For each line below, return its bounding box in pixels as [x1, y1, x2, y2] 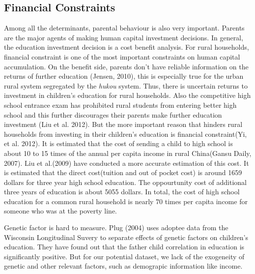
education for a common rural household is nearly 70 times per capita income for [4, 196, 248, 206]
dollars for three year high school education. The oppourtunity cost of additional [4, 177, 247, 187]
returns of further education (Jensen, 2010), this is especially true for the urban [4, 71, 244, 81]
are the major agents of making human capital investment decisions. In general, [4, 32, 243, 42]
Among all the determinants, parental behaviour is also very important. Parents [4, 23, 245, 33]
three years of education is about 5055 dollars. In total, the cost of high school [4, 186, 240, 197]
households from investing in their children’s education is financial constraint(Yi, [4, 128, 247, 139]
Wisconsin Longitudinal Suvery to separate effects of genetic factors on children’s [4, 232, 249, 242]
